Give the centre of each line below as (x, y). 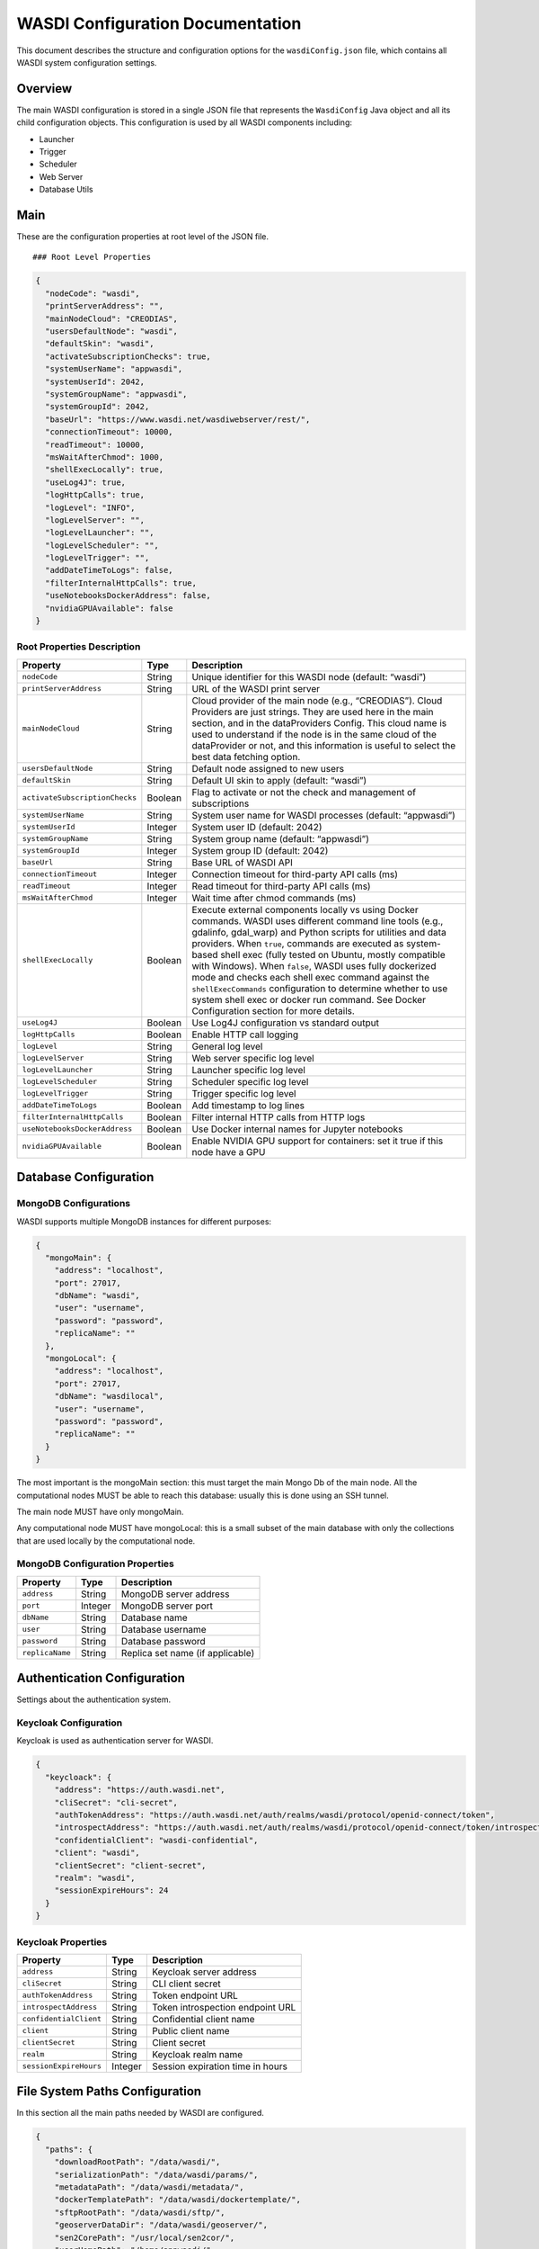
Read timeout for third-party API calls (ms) (282, 886)
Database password (163, 1641)
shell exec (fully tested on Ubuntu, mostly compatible (333, 954)
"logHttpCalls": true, (95, 495)
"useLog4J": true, (85, 482)
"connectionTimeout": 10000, (110, 432)
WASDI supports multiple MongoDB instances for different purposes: (144, 1221)
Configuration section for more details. (273, 1010)
